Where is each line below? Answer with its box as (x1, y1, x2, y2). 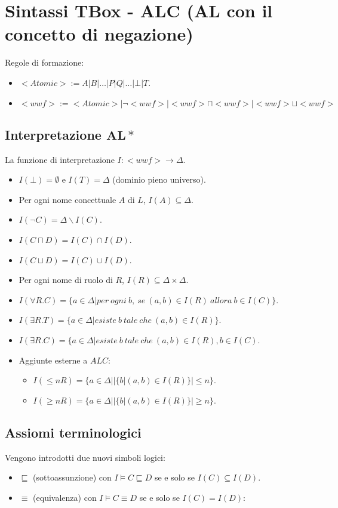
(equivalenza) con (33, 491, 97, 503)
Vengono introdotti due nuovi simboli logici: (5, 451, 165, 463)
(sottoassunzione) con (33, 471, 112, 484)
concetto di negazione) (5, 21, 193, 46)
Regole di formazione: (5, 56, 84, 69)
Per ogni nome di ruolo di (19, 273, 113, 286)
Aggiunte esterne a (19, 353, 88, 366)
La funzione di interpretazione (5, 153, 115, 165)
